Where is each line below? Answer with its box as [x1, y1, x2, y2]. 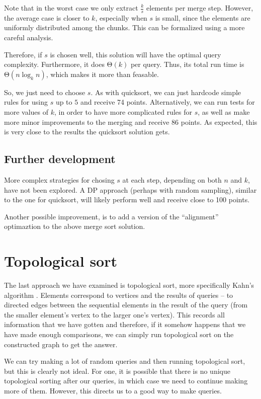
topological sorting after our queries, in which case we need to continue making [4, 375, 248, 386]
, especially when [95, 12, 147, 23]
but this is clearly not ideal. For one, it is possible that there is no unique [4, 365, 230, 376]
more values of [4, 106, 48, 117]
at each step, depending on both [122, 174, 222, 185]
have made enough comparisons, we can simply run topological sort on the [4, 329, 234, 340]
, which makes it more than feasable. [46, 68, 159, 79]
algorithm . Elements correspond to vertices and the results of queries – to [4, 289, 233, 300]
